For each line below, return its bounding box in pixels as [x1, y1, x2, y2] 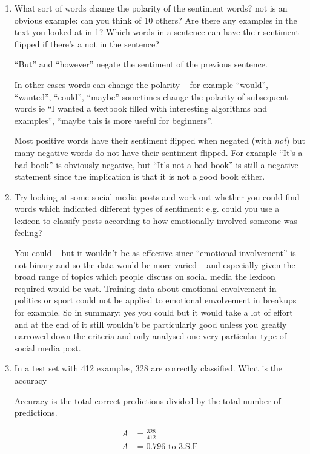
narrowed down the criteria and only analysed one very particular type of [14, 330, 286, 342]
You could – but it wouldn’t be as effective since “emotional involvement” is [14, 246, 296, 259]
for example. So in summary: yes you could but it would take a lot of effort [14, 306, 293, 319]
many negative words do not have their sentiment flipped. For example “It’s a [14, 146, 303, 158]
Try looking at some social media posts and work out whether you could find [14, 190, 300, 203]
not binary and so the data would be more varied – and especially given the [14, 258, 295, 271]
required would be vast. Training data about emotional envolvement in [14, 282, 277, 294]
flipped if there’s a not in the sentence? [14, 37, 159, 50]
